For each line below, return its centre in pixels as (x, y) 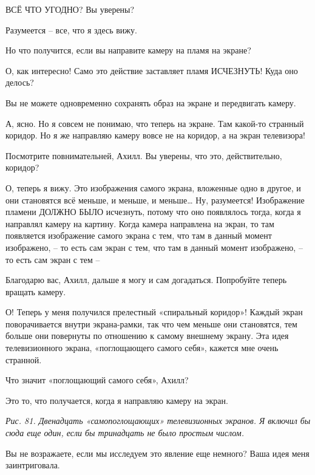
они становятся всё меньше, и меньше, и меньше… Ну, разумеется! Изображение (155, 200)
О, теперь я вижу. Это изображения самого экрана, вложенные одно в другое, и (153, 187)
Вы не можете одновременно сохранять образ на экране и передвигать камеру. (151, 102)
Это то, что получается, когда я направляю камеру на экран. (117, 400)
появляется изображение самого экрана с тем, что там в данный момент (139, 235)
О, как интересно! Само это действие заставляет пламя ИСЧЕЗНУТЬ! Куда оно (152, 70)
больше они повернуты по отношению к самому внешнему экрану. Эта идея (147, 336)
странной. (24, 359)
